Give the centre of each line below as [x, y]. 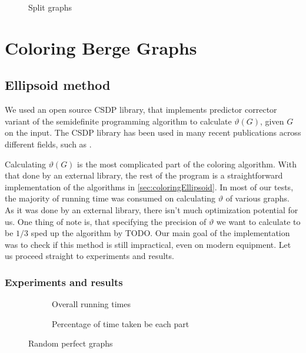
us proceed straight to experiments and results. [89, 256]
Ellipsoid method [58, 85]
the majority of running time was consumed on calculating [110, 198]
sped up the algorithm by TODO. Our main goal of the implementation [160, 233]
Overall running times [91, 304]
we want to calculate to [258, 221]
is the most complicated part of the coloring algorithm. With [187, 164]
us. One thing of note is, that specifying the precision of [106, 221]
